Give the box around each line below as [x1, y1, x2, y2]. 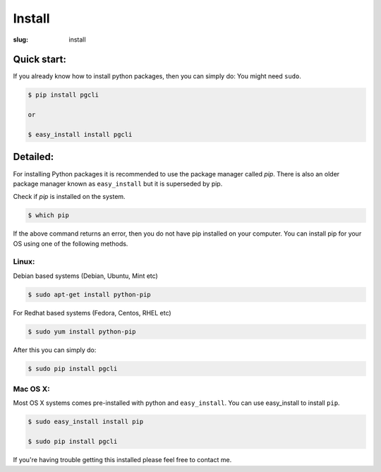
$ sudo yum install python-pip [28, 327, 137, 335]
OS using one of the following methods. [13, 239, 128, 248]
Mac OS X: [13, 385, 50, 394]
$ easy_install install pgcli [28, 131, 133, 138]
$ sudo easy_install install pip [28, 418, 144, 426]
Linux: [13, 257, 35, 267]
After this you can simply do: [13, 346, 97, 354]
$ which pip [28, 212, 70, 219]
